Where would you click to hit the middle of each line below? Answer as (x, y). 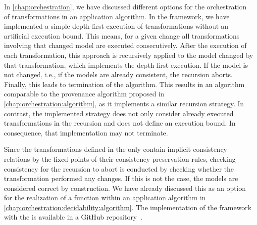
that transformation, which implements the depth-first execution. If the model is (126, 65)
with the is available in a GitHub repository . (73, 217)
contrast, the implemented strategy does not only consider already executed (119, 113)
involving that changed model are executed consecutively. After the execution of (125, 45)
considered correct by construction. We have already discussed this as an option (125, 188)
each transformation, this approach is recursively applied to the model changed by (128, 55)
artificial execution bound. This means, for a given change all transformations (122, 35)
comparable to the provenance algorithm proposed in (84, 94)
